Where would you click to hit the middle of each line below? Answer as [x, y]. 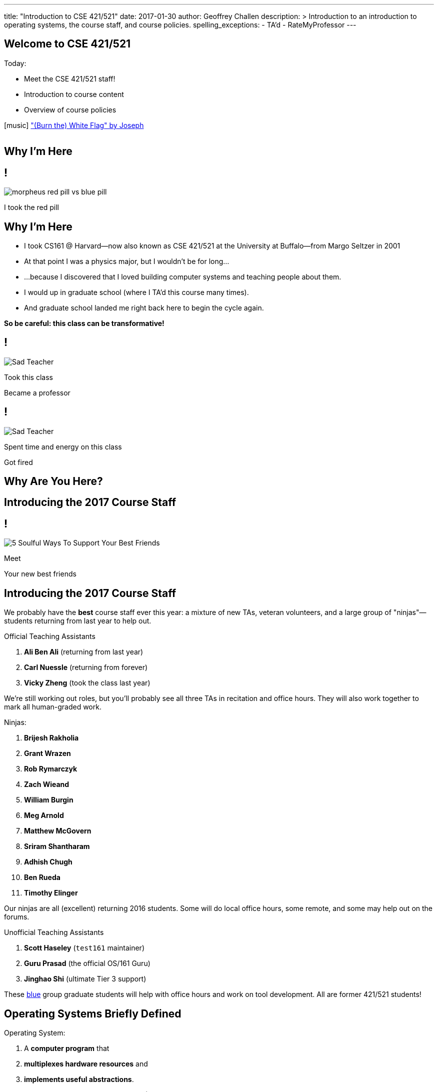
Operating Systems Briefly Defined [93, 1013]
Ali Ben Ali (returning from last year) [84, 652]
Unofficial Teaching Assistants [54, 932]
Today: [15, 63]
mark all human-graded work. [53, 707]
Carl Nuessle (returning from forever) [86, 667]
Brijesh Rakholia [51, 738]
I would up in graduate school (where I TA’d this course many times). [136, 292]
